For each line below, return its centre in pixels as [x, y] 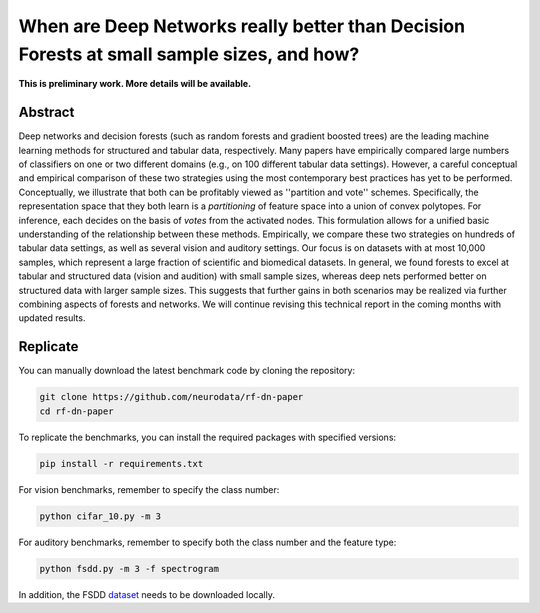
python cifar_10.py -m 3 [100, 516]
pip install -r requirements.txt [121, 463]
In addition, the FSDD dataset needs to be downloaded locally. [146, 594]
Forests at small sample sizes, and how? [189, 54]
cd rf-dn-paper [76, 411]
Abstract [46, 112]
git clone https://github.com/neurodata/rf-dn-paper [171, 397]
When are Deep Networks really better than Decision [241, 26]
